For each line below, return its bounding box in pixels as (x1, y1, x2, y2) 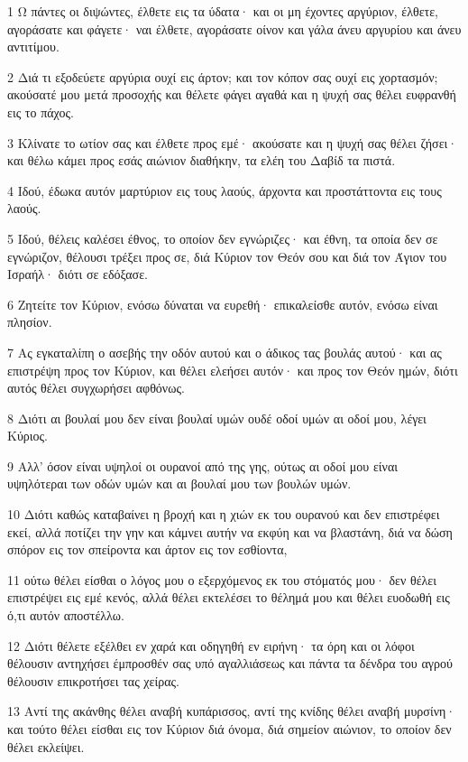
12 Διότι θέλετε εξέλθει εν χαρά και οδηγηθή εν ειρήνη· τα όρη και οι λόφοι (7, 636, 415, 655)
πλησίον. (7, 312, 52, 331)
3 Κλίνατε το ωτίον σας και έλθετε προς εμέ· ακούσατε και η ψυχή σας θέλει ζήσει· (7, 133, 458, 152)
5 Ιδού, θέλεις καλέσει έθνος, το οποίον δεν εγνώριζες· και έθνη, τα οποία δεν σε (7, 228, 438, 247)
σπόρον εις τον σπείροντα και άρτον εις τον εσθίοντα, (7, 540, 288, 559)
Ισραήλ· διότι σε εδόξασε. (7, 265, 148, 283)
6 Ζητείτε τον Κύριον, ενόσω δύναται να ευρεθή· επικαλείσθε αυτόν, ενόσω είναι (7, 294, 438, 313)
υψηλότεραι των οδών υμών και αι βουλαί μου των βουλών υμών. (7, 474, 352, 493)
